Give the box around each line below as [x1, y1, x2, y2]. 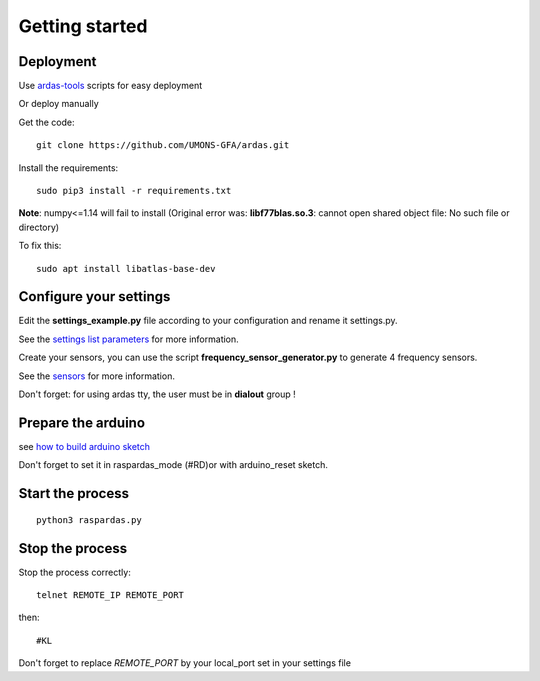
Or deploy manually [18, 98, 99, 110]
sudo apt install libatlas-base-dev [36, 263, 216, 274]
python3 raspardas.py [36, 514, 142, 525]
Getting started [18, 15, 148, 37]
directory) [18, 221, 60, 233]
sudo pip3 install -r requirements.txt [36, 185, 232, 197]
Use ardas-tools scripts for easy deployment [18, 80, 203, 92]
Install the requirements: [18, 161, 119, 174]
